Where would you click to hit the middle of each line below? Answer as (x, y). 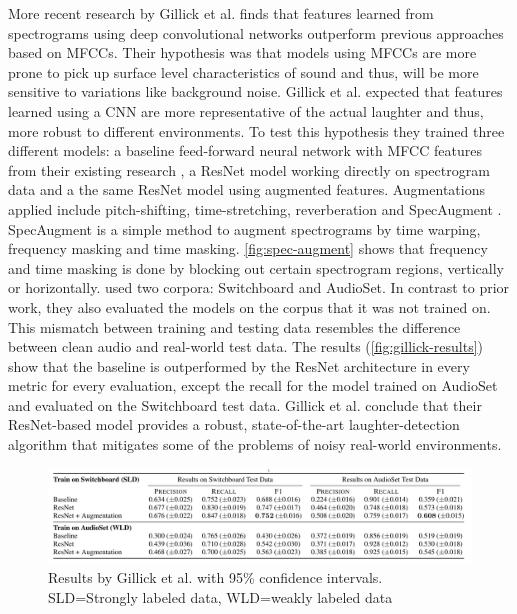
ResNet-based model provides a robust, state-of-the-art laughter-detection (234, 424)
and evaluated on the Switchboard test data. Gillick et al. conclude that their (245, 404)
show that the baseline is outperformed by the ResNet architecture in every (239, 365)
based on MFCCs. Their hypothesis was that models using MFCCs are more (242, 52)
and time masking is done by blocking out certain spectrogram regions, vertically (256, 267)
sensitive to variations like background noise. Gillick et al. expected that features (255, 91)
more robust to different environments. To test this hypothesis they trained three (256, 130)
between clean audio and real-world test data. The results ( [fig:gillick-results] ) (245, 346)
